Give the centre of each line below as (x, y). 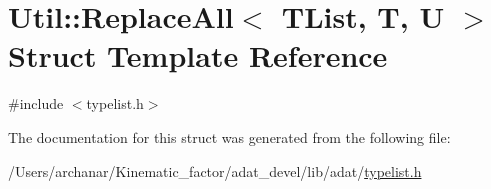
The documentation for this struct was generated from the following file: (229, 136)
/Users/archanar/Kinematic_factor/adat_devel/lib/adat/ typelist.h (215, 170)
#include (36, 103)
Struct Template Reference (198, 55)
